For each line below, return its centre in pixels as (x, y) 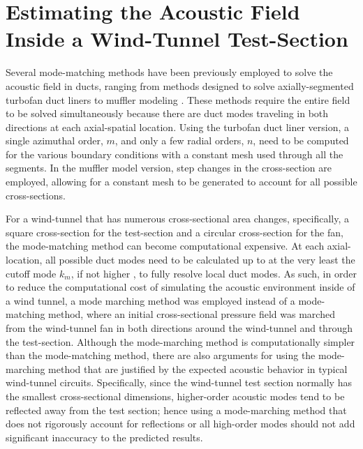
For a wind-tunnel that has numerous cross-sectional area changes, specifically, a (178, 219)
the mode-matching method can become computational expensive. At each (165, 246)
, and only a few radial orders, (179, 140)
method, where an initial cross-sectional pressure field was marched (192, 314)
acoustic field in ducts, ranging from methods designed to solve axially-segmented (180, 85)
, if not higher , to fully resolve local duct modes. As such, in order (214, 273)
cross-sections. (36, 195)
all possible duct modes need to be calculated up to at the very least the (200, 260)
